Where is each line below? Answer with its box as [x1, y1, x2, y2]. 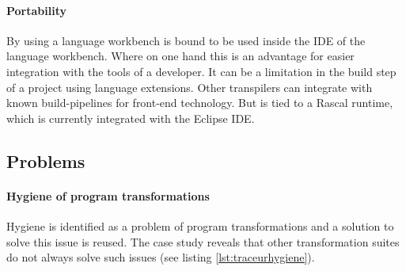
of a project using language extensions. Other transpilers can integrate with [6, 78, 373, 95]
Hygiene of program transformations [6, 187, 210, 204]
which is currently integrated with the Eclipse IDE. [6, 109, 255, 126]
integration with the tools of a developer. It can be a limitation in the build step [6, 63, 397, 79]
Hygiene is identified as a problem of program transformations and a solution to [6, 217, 394, 234]
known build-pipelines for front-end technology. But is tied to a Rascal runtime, [6, 94, 393, 111]
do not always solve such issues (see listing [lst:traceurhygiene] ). [6, 249, 315, 265]
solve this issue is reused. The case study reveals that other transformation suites [6, 233, 400, 250]
